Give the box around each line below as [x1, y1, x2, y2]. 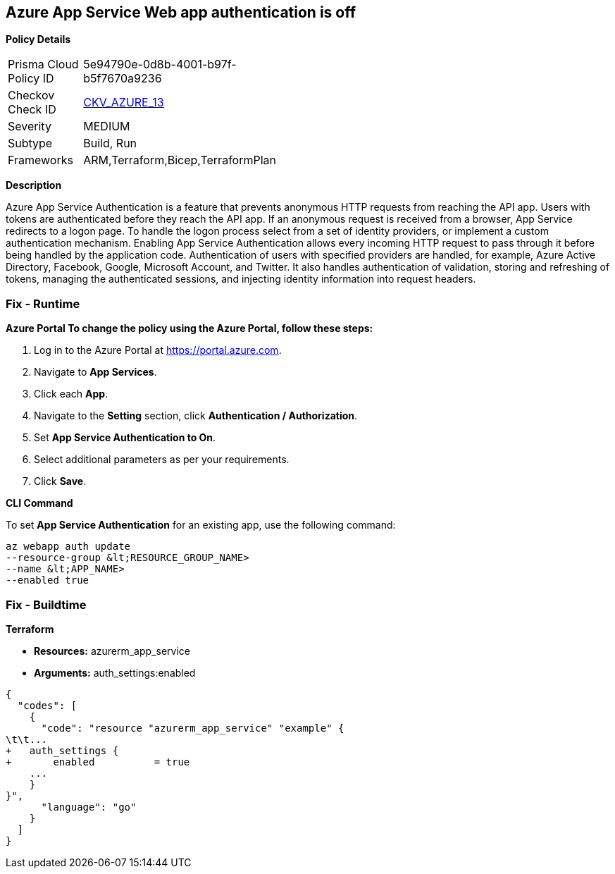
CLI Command [6, 497, 73, 510]
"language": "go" [41, 801, 137, 813]
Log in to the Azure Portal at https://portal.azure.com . [34, 344, 282, 357]
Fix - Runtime [6, 296, 80, 311]
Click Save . [34, 475, 87, 488]
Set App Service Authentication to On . [34, 431, 216, 444]
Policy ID [8, 71, 54, 86]
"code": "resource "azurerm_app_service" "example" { [41, 722, 344, 734]
